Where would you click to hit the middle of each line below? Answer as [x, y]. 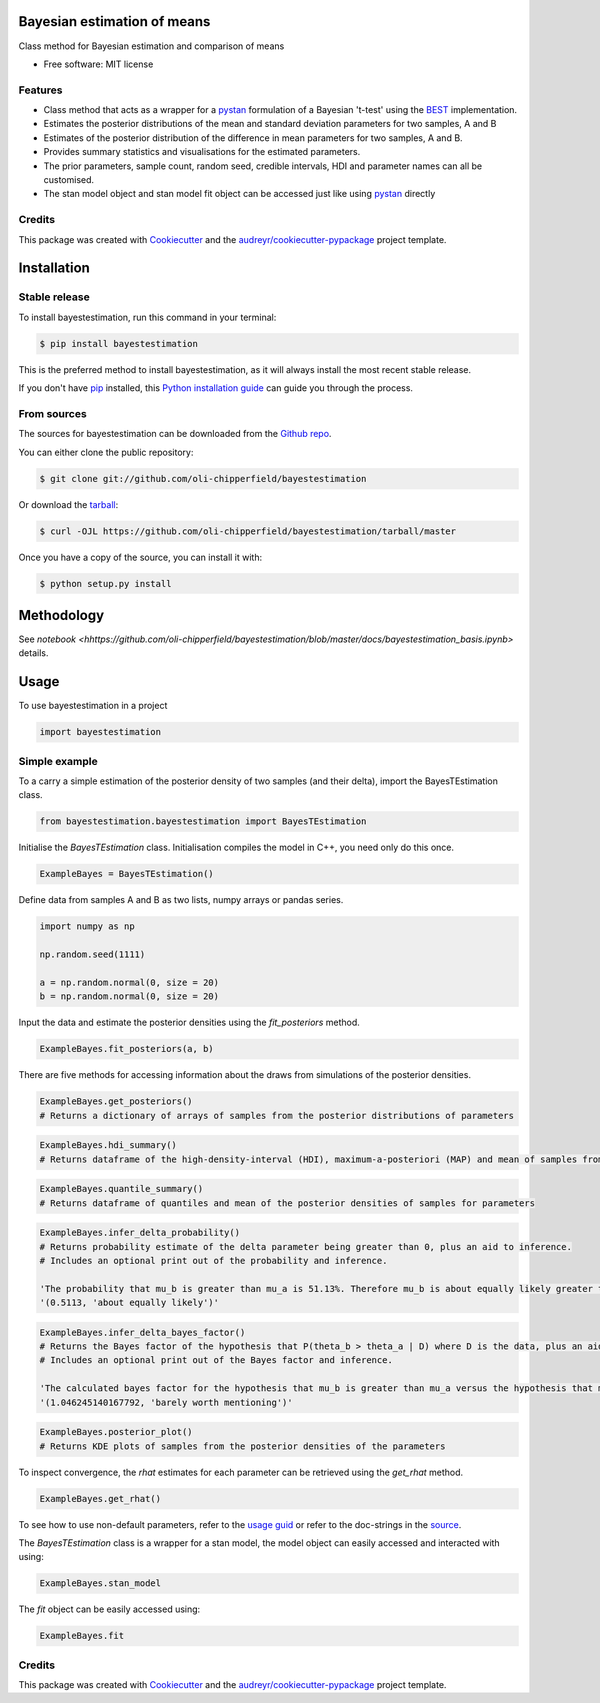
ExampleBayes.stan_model [100, 1583]
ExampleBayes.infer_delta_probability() [139, 1233]
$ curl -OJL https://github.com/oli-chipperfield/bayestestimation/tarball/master [248, 531]
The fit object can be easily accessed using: [109, 1609]
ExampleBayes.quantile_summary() [121, 1189]
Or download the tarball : [68, 504]
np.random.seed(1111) [92, 954]
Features [40, 90]
